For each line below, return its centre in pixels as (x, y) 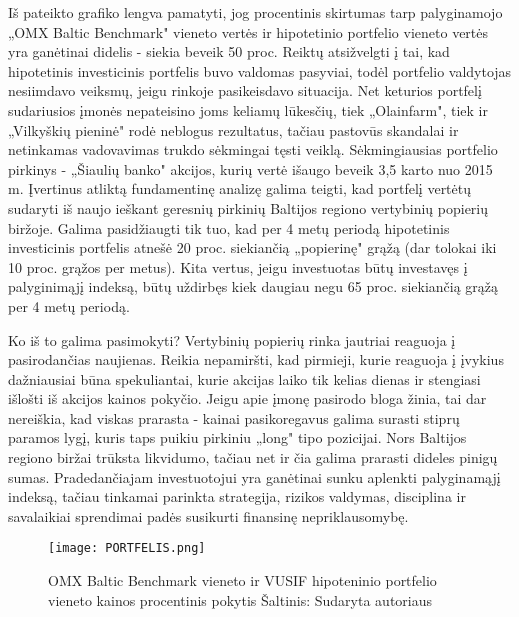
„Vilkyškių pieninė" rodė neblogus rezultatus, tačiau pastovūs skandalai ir (233, 129)
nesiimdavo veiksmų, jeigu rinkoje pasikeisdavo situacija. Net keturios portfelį (245, 90)
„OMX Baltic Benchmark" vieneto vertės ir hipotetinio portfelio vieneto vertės (248, 31)
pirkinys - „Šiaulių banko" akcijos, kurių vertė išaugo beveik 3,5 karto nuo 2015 (250, 168)
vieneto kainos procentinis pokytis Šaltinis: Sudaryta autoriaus (240, 599)
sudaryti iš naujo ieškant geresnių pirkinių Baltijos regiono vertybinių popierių (248, 207)
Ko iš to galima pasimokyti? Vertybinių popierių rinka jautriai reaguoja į (232, 339)
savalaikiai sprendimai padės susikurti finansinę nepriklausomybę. (208, 515)
